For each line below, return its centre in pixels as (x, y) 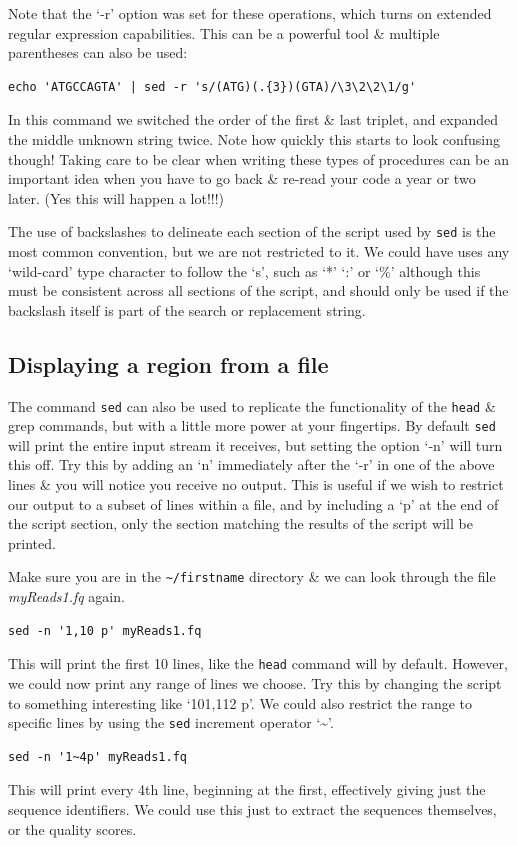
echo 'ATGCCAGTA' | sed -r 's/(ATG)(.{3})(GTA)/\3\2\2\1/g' (212, 86)
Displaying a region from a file (168, 363)
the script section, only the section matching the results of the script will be (240, 523)
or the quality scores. (72, 828)
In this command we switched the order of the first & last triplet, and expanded (253, 119)
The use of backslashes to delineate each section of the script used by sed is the (252, 231)
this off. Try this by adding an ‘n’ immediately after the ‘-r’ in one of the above (251, 464)
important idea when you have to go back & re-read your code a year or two (242, 178)
